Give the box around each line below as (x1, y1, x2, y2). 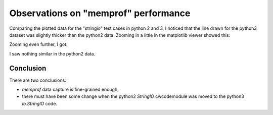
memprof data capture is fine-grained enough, (22, 86, 119, 93)
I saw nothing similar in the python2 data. (9, 50, 96, 56)
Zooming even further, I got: (9, 41, 68, 47)
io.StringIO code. (22, 100, 58, 106)
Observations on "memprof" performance (9, 8, 191, 19)
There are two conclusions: (9, 77, 67, 83)
